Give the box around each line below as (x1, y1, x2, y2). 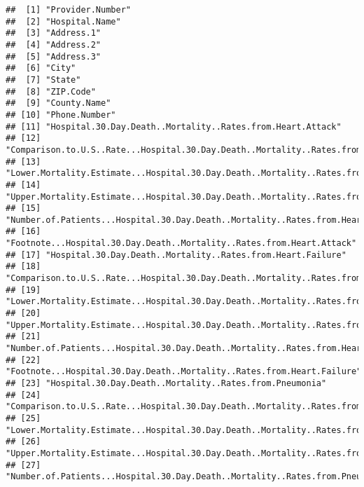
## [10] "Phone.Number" (6, 109, 116, 120)
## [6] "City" (6, 63, 76, 74)
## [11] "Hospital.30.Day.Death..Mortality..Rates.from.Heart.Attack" (6, 121, 342, 132)
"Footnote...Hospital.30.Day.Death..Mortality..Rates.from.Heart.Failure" (6, 366, 362, 377)
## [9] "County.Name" (6, 98, 111, 109)
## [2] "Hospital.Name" (6, 16, 121, 27)
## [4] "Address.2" (6, 39, 101, 50)
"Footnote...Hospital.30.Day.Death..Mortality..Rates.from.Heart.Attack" (6, 238, 357, 249)
